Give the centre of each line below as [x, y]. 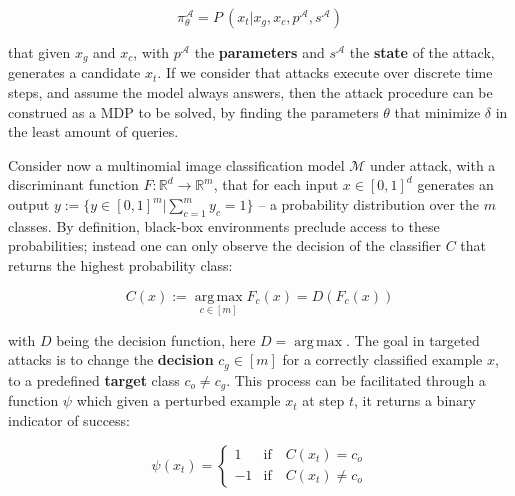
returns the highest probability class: [120, 265]
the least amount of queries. [93, 131]
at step [323, 400]
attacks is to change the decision [111, 359]
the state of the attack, [422, 52]
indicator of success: [69, 419]
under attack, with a [433, 164]
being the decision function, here [156, 339]
